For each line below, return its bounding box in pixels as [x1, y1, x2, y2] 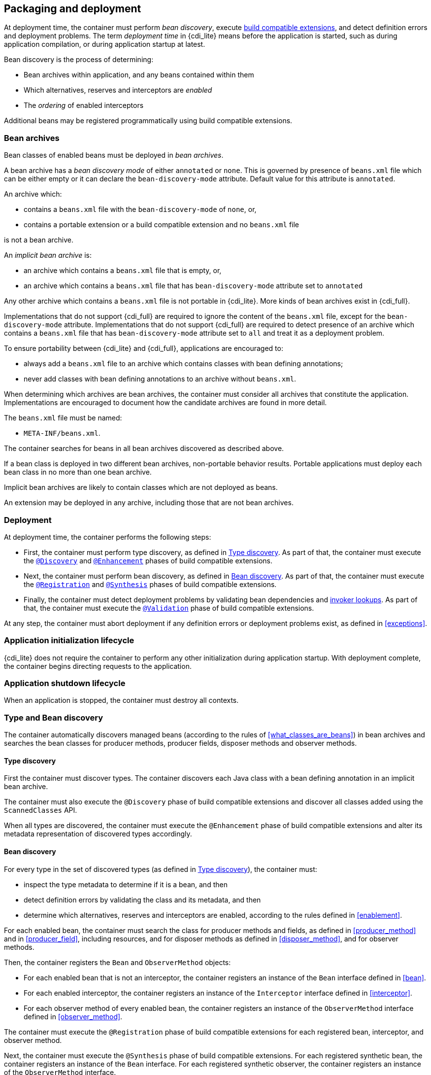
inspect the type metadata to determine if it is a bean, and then [24, 880, 228, 889]
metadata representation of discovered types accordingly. [4, 830, 192, 838]
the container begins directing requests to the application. [4, 661, 192, 670]
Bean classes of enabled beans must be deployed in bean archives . [4, 151, 224, 160]
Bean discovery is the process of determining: [4, 55, 154, 64]
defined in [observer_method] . [24, 1012, 123, 1021]
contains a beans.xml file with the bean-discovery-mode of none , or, [24, 205, 257, 214]
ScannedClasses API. [4, 806, 77, 815]
